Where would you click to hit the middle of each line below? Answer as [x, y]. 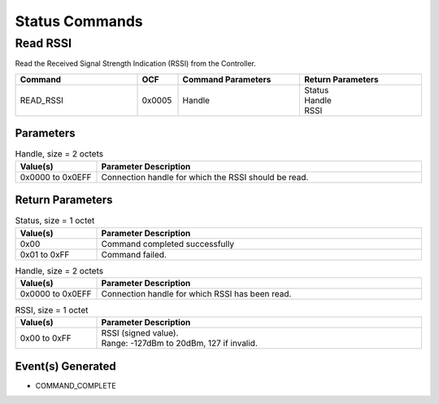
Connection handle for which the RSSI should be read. [205, 177]
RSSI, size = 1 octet [52, 310]
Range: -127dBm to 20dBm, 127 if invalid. [179, 344]
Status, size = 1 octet [55, 221]
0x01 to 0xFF [45, 254]
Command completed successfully [168, 244]
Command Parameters [227, 79]
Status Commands [79, 21]
